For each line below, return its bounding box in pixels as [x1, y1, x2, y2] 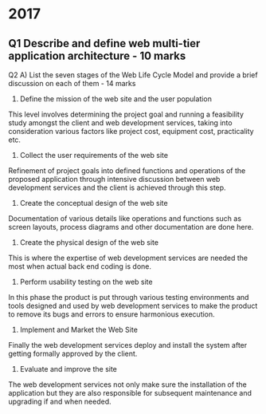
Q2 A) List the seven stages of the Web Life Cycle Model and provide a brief [8, 70, 258, 80]
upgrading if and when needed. [8, 396, 111, 406]
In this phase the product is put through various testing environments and [8, 293, 249, 302]
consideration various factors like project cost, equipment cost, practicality [8, 127, 254, 136]
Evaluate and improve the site [19, 365, 118, 373]
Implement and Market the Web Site [19, 325, 138, 334]
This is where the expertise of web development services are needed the [8, 253, 248, 262]
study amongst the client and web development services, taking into [8, 118, 233, 128]
